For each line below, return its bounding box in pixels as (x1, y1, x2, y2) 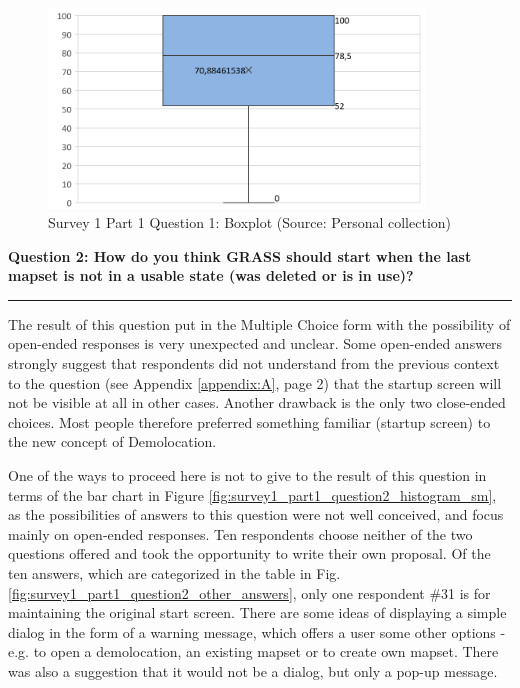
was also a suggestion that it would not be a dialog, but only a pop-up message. (8, 660, 498, 681)
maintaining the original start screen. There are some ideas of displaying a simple (8, 602, 507, 623)
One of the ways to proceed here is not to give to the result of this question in (8, 465, 487, 486)
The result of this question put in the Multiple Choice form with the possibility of (8, 313, 511, 334)
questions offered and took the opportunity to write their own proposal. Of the (8, 543, 491, 564)
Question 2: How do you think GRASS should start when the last (8, 245, 472, 266)
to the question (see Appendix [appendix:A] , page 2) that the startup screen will (8, 372, 502, 393)
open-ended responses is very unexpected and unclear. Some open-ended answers (8, 333, 503, 354)
